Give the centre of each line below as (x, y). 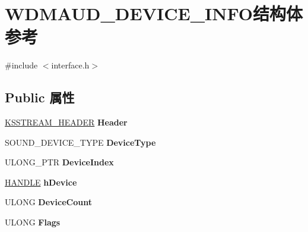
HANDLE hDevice (41, 182)
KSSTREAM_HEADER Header (66, 122)
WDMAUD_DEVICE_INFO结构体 (154, 13)
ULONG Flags (33, 222)
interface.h (70, 65)
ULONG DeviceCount (48, 202)
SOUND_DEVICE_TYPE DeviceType (80, 142)
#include (21, 65)
